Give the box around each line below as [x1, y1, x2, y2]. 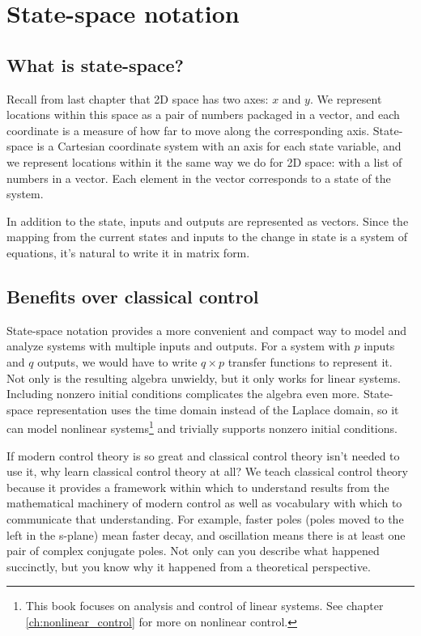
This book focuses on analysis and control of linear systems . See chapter [25, 597, 384, 614]
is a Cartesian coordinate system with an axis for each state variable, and [36, 138, 402, 155]
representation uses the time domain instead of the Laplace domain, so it [36, 401, 399, 418]
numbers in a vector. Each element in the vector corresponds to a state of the [6, 169, 391, 186]
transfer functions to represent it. [228, 353, 393, 370]
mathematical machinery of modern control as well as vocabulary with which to [6, 494, 402, 511]
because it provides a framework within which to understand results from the [6, 478, 389, 495]
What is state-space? [6, 52, 184, 77]
